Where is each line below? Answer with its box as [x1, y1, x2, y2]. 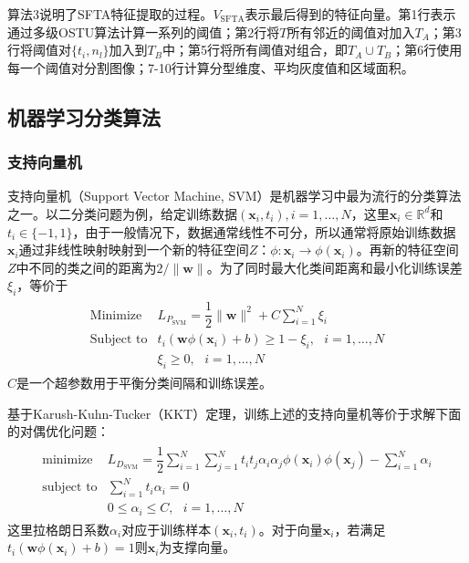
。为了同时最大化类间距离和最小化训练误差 [206, 257, 463, 276]
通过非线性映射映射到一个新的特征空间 [18, 240, 249, 259]
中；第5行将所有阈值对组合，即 [162, 40, 348, 59]
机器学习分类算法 [7, 102, 161, 130]
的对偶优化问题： [7, 422, 109, 441]
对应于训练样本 [121, 519, 212, 538]
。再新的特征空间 [356, 240, 459, 259]
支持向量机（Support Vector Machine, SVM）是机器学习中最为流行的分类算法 [7, 186, 462, 205]
